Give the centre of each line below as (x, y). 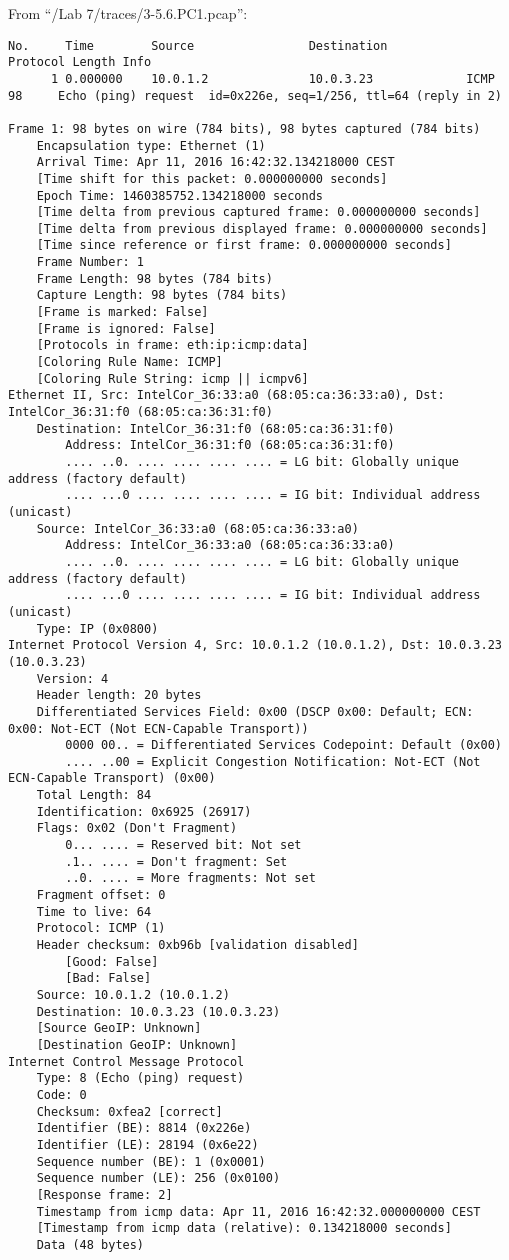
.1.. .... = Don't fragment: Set (176, 861)
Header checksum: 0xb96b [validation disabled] (197, 945)
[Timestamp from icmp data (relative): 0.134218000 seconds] (244, 1228)
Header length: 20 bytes (119, 695)
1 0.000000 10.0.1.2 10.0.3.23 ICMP (272, 78)
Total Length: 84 (94, 795)
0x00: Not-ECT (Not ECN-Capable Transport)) (158, 728)
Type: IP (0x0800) (97, 628)
